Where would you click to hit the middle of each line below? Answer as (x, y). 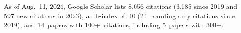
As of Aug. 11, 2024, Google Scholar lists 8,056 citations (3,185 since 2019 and (120, 6)
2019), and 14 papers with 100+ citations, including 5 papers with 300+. (114, 25)
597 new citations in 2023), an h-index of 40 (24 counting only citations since (120, 15)
